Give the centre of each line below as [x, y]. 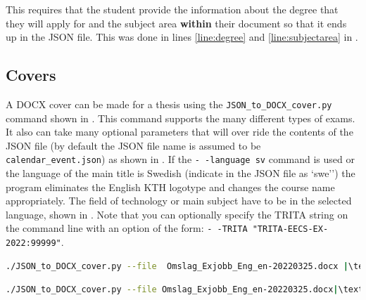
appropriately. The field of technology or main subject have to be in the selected [179, 201]
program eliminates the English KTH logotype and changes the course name [170, 187]
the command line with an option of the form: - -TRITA [127, 228]
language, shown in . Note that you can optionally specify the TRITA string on [177, 214]
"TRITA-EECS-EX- [290, 229]
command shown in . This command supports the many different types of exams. [181, 118]
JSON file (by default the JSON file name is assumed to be [133, 145]
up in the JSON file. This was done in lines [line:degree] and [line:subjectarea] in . [182, 37]
